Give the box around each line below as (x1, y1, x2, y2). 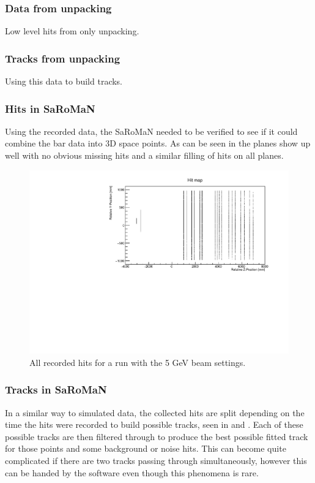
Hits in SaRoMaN (5, 101, 95, 116)
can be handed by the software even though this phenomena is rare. (5, 466, 259, 479)
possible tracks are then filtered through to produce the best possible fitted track (5, 430, 308, 443)
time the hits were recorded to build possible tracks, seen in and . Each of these (5, 418, 303, 431)
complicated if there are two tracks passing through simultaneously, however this (5, 454, 307, 467)
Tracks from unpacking (5, 50, 120, 66)
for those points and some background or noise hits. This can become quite (5, 442, 286, 455)
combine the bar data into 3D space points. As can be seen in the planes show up (5, 137, 311, 150)
